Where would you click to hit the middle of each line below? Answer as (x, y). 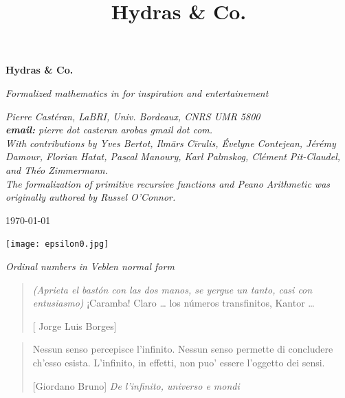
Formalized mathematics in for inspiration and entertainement (137, 92)
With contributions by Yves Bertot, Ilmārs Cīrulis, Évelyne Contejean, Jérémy (171, 143)
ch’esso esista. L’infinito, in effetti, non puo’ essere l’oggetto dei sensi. (179, 362)
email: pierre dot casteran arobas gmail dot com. (109, 130)
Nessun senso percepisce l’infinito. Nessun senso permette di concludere (183, 349)
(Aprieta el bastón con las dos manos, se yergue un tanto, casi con (172, 289)
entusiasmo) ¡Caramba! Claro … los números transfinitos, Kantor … (174, 303)
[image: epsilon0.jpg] (57, 244)
